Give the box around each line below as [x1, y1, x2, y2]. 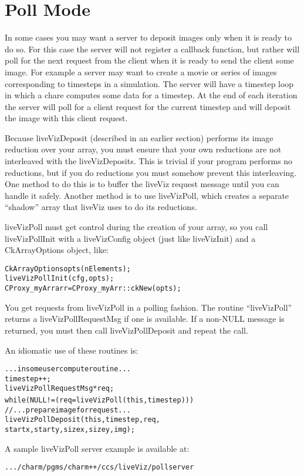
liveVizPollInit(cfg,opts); [5, 274, 114, 283]
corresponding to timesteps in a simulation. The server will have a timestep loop [5, 77, 294, 89]
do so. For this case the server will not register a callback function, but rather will [5, 42, 300, 55]
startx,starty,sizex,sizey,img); [5, 425, 135, 434]
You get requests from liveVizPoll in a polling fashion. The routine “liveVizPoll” [5, 301, 292, 313]
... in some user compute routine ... [5, 365, 131, 374]
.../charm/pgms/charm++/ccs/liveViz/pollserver [5, 463, 194, 472]
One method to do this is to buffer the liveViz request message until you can [5, 178, 279, 190]
